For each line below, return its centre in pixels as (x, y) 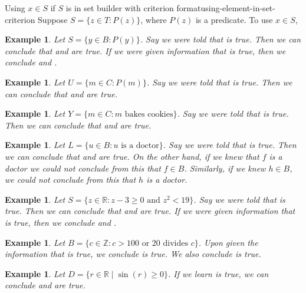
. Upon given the (228, 242)
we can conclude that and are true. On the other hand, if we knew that (132, 156)
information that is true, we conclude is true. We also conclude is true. (133, 254)
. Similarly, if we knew (225, 168)
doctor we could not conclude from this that (83, 168)
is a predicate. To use (234, 19)
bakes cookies (149, 115)
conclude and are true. (45, 285)
